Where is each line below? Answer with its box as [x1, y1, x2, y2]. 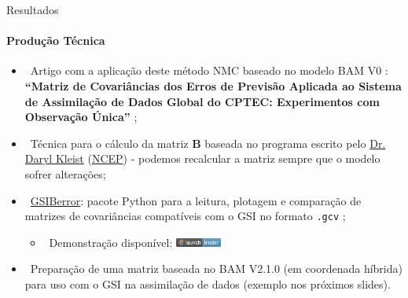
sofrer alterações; [24, 165, 106, 182]
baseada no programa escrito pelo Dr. [204, 134, 386, 151]
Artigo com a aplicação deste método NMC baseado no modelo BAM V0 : [30, 62, 388, 79]
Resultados [6, 2, 59, 17]
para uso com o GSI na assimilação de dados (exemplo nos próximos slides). [24, 275, 391, 292]
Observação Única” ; [24, 109, 138, 125]
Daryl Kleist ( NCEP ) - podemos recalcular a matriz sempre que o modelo [24, 150, 380, 167]
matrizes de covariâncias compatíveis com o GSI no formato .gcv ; [24, 208, 346, 224]
